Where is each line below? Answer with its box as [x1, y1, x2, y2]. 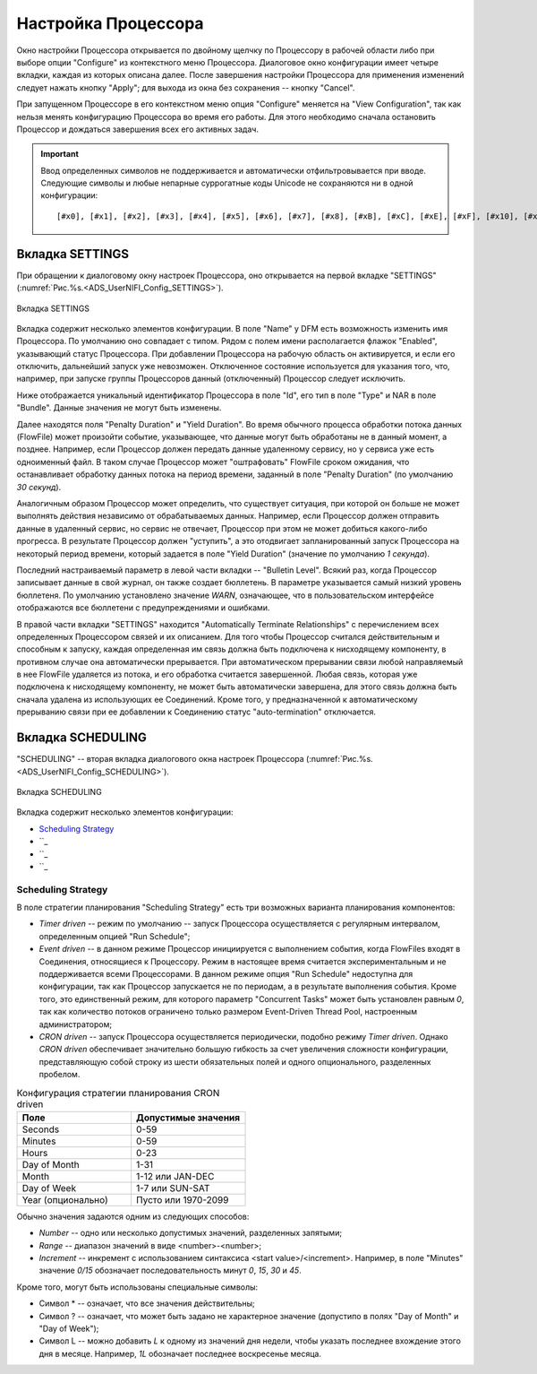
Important [40, 149, 80, 160]
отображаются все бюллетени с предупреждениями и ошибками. [16, 602, 270, 613]
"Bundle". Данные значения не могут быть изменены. [16, 402, 222, 413]
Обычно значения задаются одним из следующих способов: [16, 1211, 250, 1222]
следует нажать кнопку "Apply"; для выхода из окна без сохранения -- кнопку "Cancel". [16, 82, 355, 93]
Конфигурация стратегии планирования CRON [16, 1086, 220, 1099]
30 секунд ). [16, 481, 62, 492]
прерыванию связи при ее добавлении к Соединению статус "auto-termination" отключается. [16, 706, 376, 717]
